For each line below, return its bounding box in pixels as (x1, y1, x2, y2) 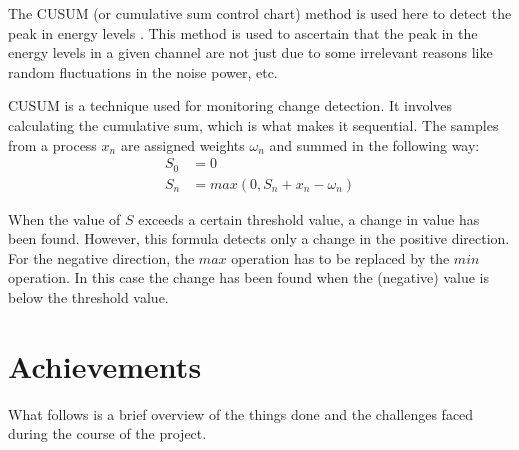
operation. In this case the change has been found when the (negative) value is (8, 267, 489, 288)
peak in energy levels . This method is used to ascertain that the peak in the (8, 22, 478, 43)
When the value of (8, 208, 121, 229)
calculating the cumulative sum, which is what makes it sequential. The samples (8, 114, 499, 135)
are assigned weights (120, 134, 245, 155)
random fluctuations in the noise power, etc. (8, 61, 278, 82)
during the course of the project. (8, 423, 207, 444)
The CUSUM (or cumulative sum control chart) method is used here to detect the (8, 3, 512, 23)
